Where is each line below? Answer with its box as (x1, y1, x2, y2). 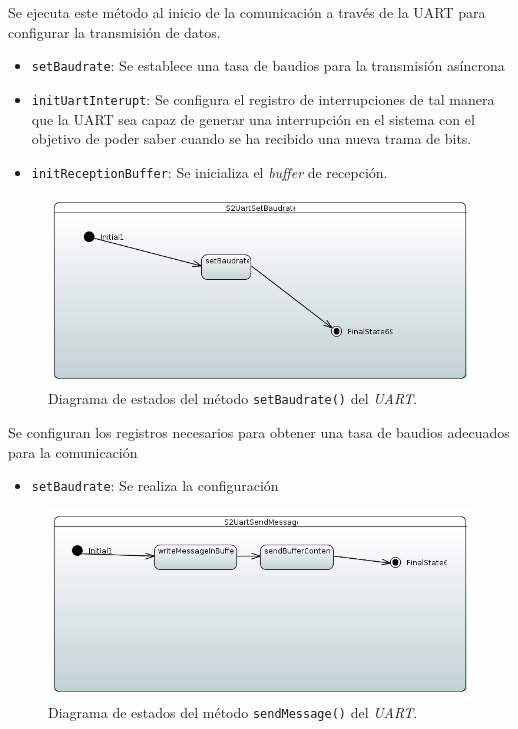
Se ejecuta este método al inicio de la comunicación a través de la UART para (8, 2, 486, 22)
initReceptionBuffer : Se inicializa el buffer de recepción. (31, 161, 388, 182)
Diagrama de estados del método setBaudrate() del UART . (48, 388, 418, 409)
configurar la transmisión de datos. (8, 21, 221, 42)
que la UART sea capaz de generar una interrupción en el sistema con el (31, 108, 475, 129)
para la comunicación (8, 441, 138, 462)
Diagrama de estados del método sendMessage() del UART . (48, 701, 418, 722)
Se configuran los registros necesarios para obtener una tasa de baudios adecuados (8, 422, 510, 443)
